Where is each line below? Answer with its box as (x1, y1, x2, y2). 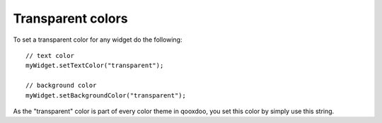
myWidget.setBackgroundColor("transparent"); (25, 91, 187, 99)
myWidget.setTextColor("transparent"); (25, 61, 164, 70)
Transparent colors (13, 11, 128, 26)
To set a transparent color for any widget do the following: (13, 35, 183, 44)
